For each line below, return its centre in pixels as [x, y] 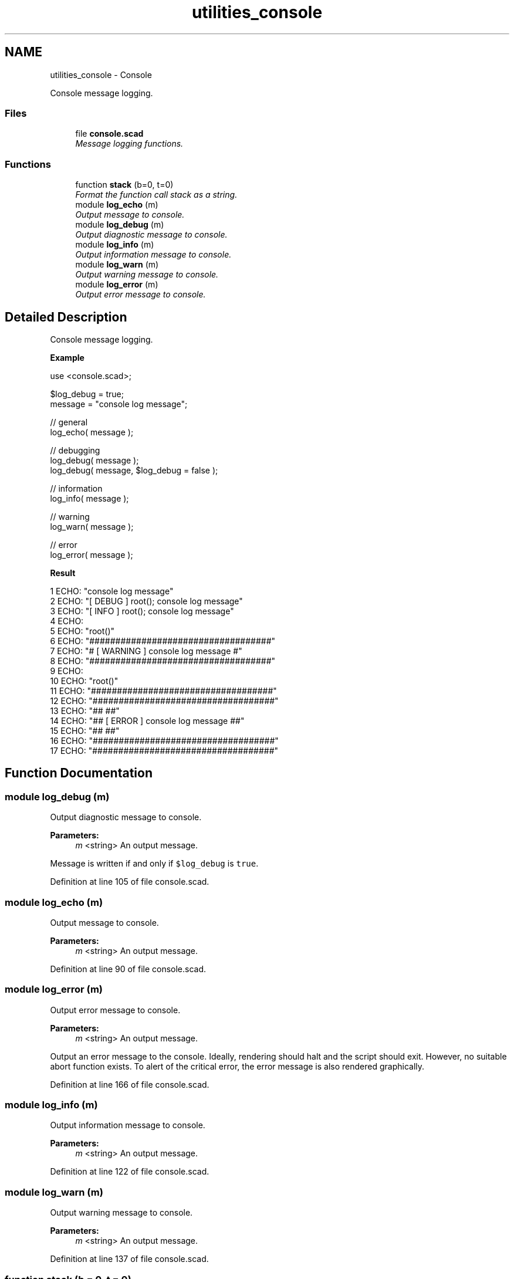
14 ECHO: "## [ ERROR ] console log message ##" [147, 720]
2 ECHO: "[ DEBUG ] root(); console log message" [146, 601]
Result [63, 573]
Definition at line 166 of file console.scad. [130, 1084]
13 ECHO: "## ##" [85, 710]
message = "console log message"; [119, 404]
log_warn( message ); [92, 526]
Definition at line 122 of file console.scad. [130, 1172]
